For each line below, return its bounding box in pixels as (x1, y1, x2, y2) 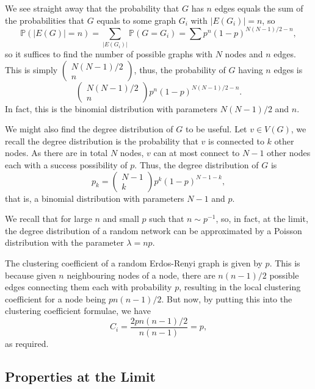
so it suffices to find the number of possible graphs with (5, 48, 213, 60)
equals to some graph (96, 13, 176, 26)
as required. (5, 337, 49, 349)
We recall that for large (5, 212, 92, 225)
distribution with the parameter (5, 236, 124, 249)
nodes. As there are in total (5, 146, 108, 159)
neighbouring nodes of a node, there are (67, 268, 215, 281)
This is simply (5, 63, 58, 76)
